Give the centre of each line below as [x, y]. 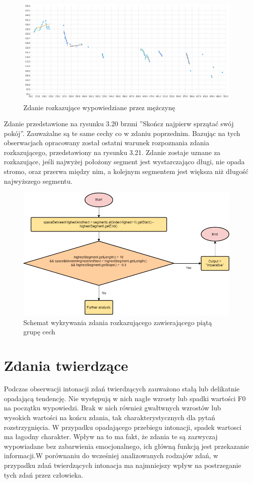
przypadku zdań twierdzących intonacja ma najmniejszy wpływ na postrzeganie [123, 465]
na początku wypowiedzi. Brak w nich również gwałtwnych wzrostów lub [113, 408]
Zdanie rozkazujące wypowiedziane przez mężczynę [99, 107]
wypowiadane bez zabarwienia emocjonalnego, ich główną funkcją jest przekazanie [126, 446]
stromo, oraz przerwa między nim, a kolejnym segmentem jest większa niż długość [126, 171]
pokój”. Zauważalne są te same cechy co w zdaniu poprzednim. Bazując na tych [122, 133]
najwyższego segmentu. [38, 181]
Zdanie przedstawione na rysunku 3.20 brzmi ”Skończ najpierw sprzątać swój [119, 124]
